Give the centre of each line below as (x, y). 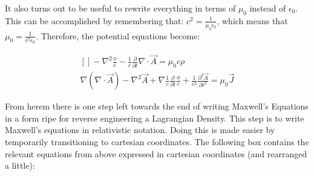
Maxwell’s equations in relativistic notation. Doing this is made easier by (140, 130)
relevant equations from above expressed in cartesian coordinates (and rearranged (156, 153)
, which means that (252, 20)
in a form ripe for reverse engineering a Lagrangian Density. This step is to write (155, 118)
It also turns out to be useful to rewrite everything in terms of (120, 8)
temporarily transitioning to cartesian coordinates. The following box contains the (157, 141)
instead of (268, 8)
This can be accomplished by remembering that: (94, 20)
